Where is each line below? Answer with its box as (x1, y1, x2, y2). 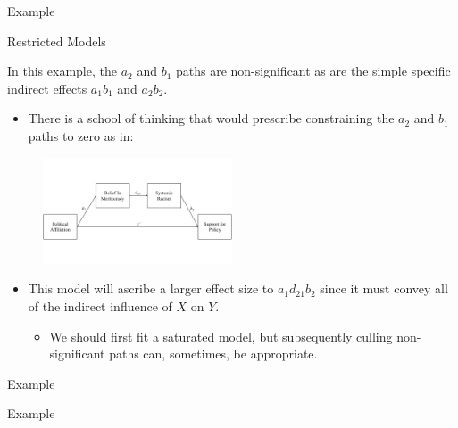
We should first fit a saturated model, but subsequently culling (49, 326, 393, 345)
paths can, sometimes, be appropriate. (109, 344, 318, 363)
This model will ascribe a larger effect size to (28, 279, 274, 298)
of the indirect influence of (28, 297, 172, 315)
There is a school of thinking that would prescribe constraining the (28, 109, 395, 128)
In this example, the (7, 62, 117, 80)
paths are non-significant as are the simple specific (175, 62, 451, 80)
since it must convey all (320, 279, 448, 298)
